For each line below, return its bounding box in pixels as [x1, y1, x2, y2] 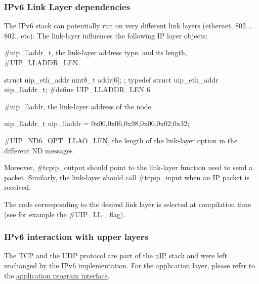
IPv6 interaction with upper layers [4, 230, 149, 243]
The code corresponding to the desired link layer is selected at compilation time [4, 198, 251, 209]
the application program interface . [4, 270, 110, 280]
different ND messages [4, 145, 73, 155]
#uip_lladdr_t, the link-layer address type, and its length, [4, 47, 187, 58]
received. [4, 182, 31, 192]
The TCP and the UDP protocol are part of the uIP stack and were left [4, 250, 227, 261]
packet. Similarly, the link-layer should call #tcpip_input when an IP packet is [4, 172, 250, 182]
